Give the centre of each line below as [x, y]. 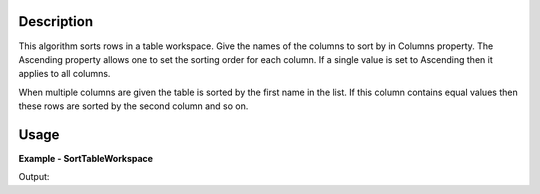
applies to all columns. [64, 74]
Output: [34, 177]
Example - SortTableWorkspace [86, 158]
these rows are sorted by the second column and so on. [133, 106]
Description [56, 21]
